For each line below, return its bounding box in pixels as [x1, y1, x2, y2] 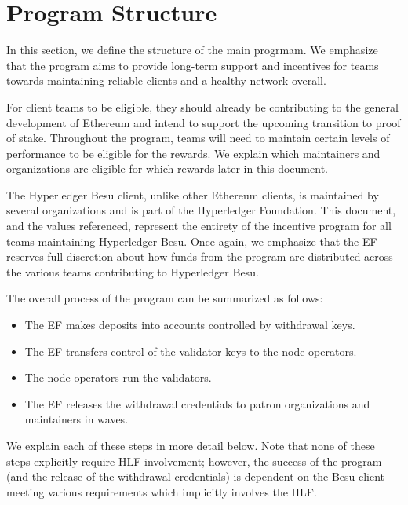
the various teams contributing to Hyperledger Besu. [6, 263, 259, 280]
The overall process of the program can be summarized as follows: [6, 290, 323, 306]
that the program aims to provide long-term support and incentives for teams [6, 57, 379, 73]
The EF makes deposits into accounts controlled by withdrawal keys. [24, 317, 355, 333]
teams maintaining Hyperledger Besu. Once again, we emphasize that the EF [6, 232, 377, 249]
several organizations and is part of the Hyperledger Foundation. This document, [6, 202, 396, 218]
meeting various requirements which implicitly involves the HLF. [6, 483, 317, 500]
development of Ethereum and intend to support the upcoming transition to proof [6, 114, 401, 130]
